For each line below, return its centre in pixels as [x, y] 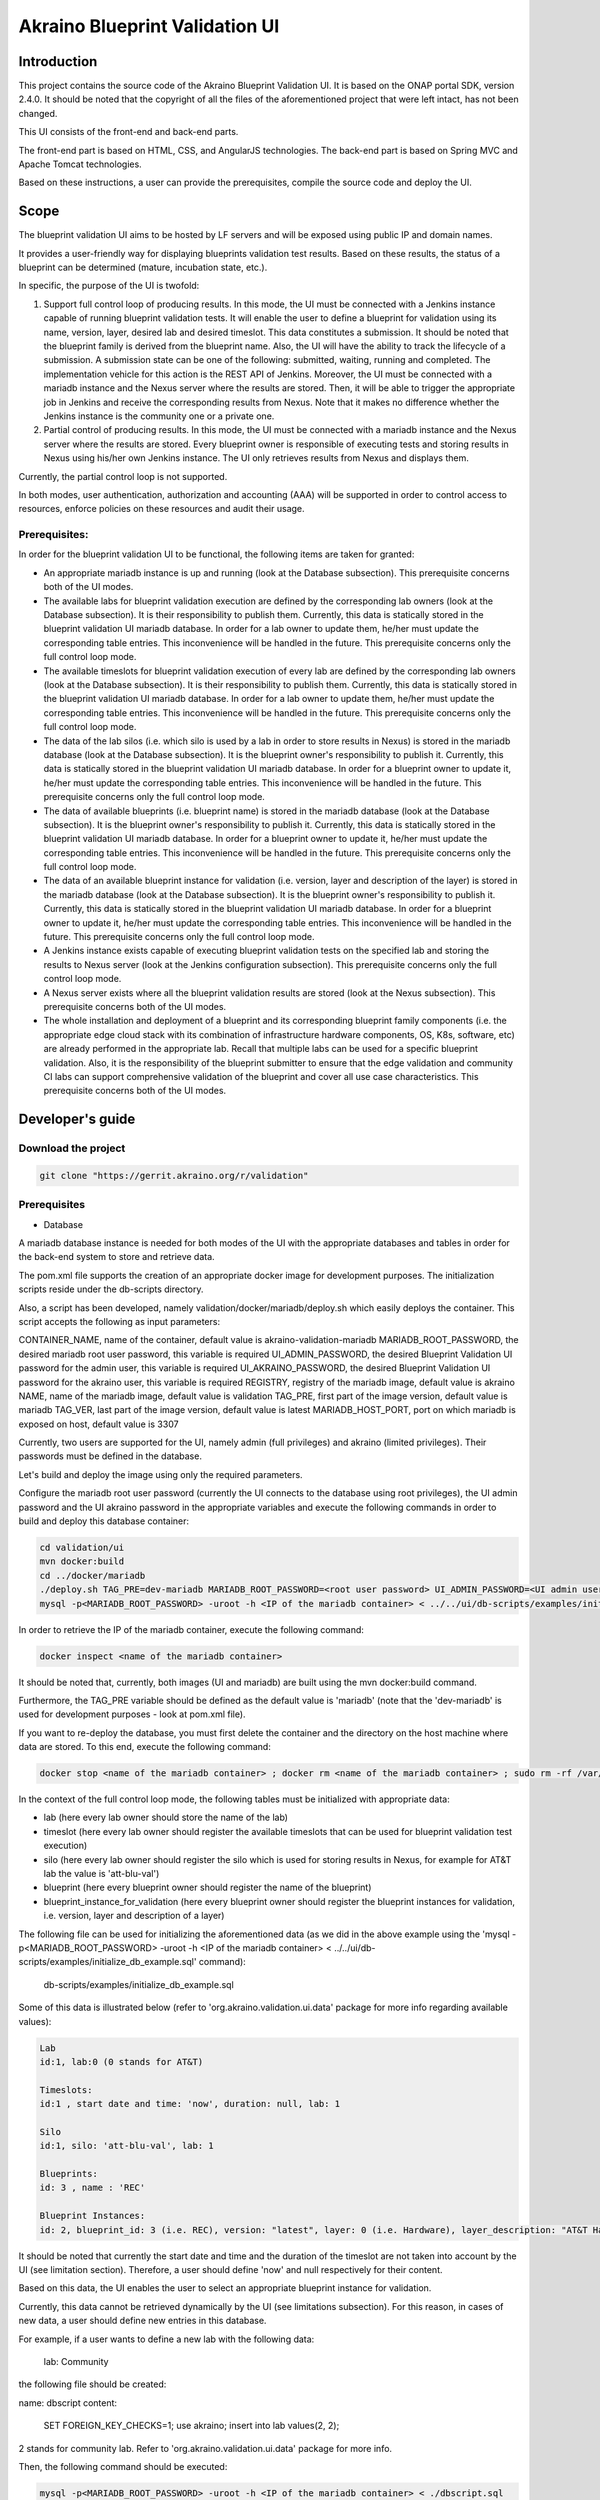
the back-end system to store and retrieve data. [116, 1257]
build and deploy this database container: [104, 1521]
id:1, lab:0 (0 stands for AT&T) [121, 2061]
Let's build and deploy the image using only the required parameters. [161, 1474]
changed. [38, 113]
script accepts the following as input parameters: [119, 1321]
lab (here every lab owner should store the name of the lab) [166, 1817]
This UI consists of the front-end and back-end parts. [128, 132]
